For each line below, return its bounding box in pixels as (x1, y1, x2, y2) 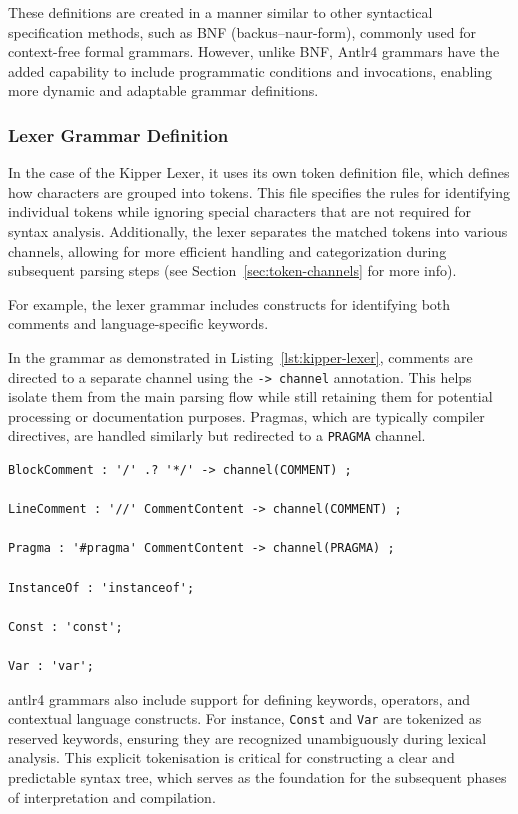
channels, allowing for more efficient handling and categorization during (8, 240, 447, 261)
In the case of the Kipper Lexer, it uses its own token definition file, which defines (8, 162, 510, 183)
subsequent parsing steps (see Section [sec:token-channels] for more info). (8, 260, 457, 281)
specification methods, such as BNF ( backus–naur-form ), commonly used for (8, 21, 477, 42)
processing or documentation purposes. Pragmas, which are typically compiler (8, 405, 485, 426)
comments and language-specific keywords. (8, 313, 269, 334)
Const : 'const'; (8, 619, 123, 634)
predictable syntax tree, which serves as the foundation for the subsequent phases (8, 767, 507, 787)
